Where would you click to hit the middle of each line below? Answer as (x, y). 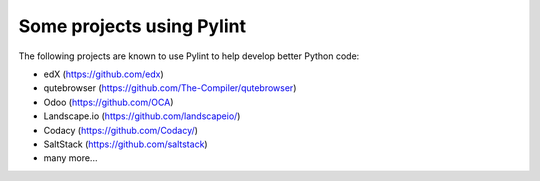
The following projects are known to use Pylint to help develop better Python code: (189, 56)
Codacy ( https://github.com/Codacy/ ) (121, 130)
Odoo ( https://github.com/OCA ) (108, 102)
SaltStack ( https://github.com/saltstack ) (126, 144)
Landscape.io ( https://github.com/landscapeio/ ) (142, 116)
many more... (70, 158)
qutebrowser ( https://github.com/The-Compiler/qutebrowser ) (170, 88)
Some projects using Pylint (132, 26)
